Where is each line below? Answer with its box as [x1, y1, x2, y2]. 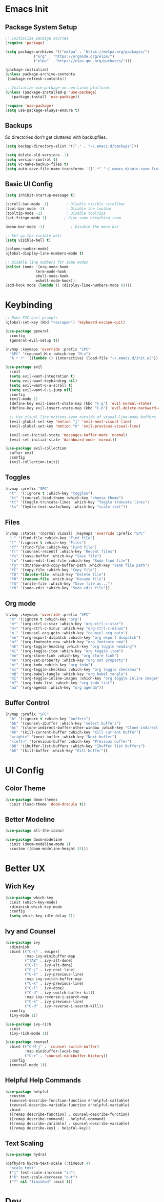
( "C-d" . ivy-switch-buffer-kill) [24, 990, 95, 995]
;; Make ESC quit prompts [5, 315, 58, 321]
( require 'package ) [5, 40, 45, 45]
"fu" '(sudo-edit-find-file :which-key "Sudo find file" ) [9, 558, 130, 563]
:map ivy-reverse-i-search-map [24, 995, 89, 1000]
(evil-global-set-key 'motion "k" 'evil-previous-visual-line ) [9, 424, 141, 428]
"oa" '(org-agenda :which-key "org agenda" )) [9, 685, 104, 690]
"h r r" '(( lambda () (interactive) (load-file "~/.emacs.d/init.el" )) [9, 356, 159, 361]
